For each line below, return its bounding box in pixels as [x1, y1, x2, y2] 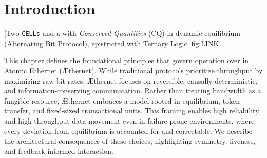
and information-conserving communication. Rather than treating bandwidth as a [4, 85, 261, 96]
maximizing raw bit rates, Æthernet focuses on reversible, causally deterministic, [4, 75, 258, 86]
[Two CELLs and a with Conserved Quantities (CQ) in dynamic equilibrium [4, 28, 240, 38]
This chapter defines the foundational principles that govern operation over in [4, 55, 249, 66]
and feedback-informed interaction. [4, 145, 113, 156]
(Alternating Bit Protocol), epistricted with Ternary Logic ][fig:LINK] [4, 37, 221, 48]
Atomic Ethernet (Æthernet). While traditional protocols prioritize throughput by [4, 65, 263, 75]
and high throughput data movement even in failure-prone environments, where [4, 115, 255, 126]
